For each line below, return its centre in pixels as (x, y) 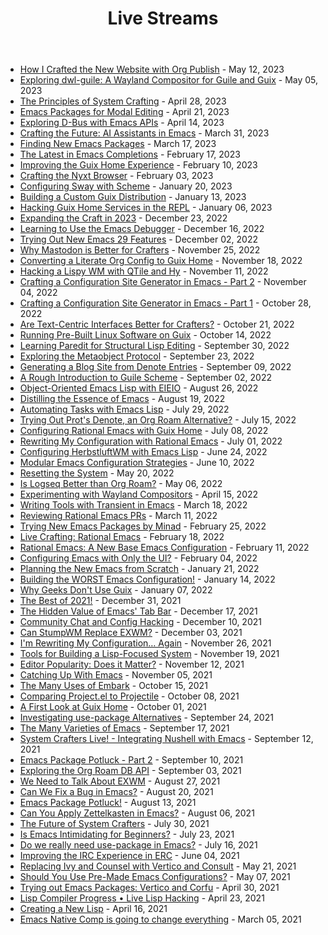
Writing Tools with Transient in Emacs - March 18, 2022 (133, 505)
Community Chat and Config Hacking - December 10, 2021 (140, 622)
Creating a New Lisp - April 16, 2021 (93, 909)
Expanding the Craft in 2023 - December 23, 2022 (123, 218)
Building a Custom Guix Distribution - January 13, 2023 (133, 197)
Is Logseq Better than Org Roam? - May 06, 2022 (121, 484)
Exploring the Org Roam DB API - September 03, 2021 (130, 771)
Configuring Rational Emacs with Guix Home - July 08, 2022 (144, 431)
